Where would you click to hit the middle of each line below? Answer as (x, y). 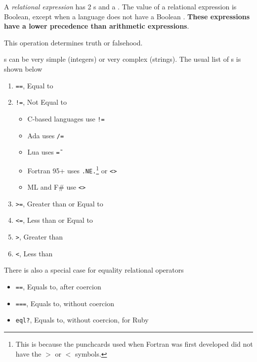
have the (28, 353)
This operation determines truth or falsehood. (73, 42)
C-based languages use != (66, 118)
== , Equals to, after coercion (58, 287)
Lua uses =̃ (43, 152)
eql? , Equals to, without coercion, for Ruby (82, 320)
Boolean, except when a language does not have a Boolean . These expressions (127, 16)
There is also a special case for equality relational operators (94, 270)
